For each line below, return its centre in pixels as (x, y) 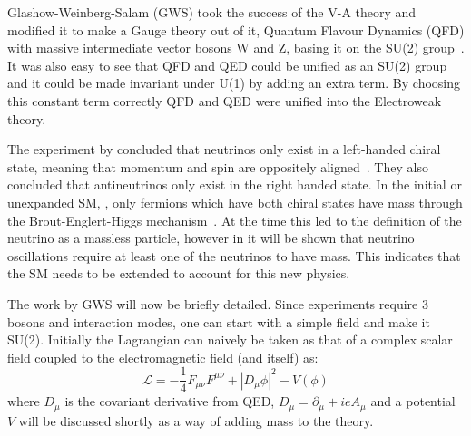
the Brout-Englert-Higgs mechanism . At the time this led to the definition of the (235, 220)
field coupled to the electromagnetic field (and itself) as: (163, 357)
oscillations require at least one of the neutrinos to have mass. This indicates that (234, 255)
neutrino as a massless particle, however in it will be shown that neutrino (211, 238)
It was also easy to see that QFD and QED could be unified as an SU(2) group (227, 65)
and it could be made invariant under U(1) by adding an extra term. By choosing (234, 83)
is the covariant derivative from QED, (170, 401)
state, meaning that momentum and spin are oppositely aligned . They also (218, 166)
